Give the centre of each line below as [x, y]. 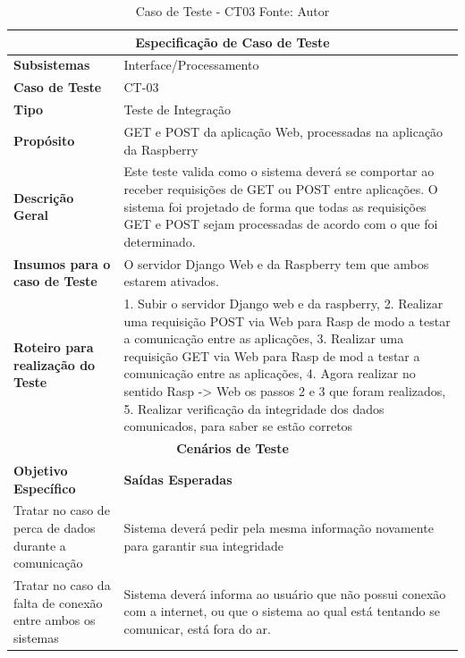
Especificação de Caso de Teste [232, 42]
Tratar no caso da [62, 584]
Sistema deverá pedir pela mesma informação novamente [279, 527]
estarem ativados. [171, 281]
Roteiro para [54, 347]
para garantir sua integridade [203, 545]
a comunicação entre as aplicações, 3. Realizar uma [264, 338]
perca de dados [55, 527]
